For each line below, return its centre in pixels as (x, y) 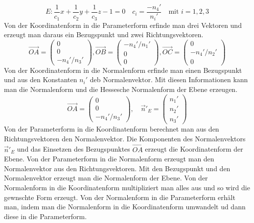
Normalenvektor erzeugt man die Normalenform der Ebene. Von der (106, 178)
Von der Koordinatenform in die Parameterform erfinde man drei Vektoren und (123, 25)
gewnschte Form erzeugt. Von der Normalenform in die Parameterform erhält (120, 197)
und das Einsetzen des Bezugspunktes (73, 149)
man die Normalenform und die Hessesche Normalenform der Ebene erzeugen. (121, 89)
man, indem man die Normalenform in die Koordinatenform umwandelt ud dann (125, 207)
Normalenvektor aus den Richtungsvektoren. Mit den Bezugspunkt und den (117, 168)
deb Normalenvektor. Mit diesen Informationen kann (169, 79)
